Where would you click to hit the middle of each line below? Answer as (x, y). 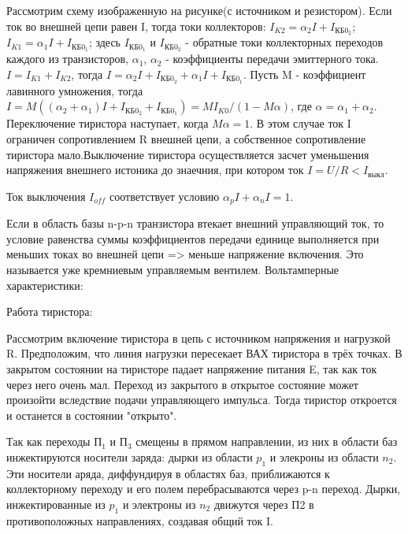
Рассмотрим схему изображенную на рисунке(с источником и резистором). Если (199, 10)
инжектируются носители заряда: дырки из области (130, 456)
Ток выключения (46, 196)
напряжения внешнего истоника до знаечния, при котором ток (155, 170)
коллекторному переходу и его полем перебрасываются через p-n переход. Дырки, (204, 489)
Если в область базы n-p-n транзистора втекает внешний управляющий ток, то (195, 223)
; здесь (105, 42)
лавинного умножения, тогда (75, 90)
